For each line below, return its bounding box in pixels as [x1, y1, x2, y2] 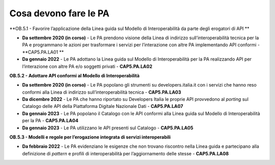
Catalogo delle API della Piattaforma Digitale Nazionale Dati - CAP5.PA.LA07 [22, 103, 183, 109]
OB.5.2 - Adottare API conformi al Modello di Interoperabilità [9, 72, 140, 78]
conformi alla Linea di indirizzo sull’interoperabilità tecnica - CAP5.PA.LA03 [22, 89, 181, 95]
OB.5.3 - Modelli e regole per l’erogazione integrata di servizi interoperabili [9, 134, 171, 140]
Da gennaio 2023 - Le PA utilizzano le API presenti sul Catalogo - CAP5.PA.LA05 [22, 125, 194, 131]
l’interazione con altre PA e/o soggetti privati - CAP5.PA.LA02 [22, 63, 153, 69]
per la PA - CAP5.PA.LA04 [22, 118, 78, 124]
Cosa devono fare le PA [9, 8, 109, 19]
